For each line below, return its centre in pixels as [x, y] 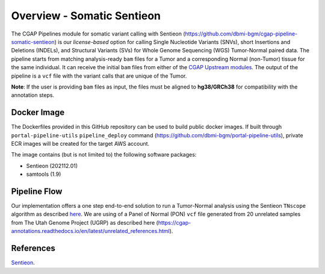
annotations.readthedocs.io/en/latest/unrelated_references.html [90, 231]
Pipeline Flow [37, 191]
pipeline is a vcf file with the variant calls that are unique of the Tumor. [99, 76]
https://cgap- [175, 222]
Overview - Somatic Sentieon [86, 16]
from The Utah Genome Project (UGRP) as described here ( [85, 222]
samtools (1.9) [44, 174]
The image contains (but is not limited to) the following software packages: [104, 155]
